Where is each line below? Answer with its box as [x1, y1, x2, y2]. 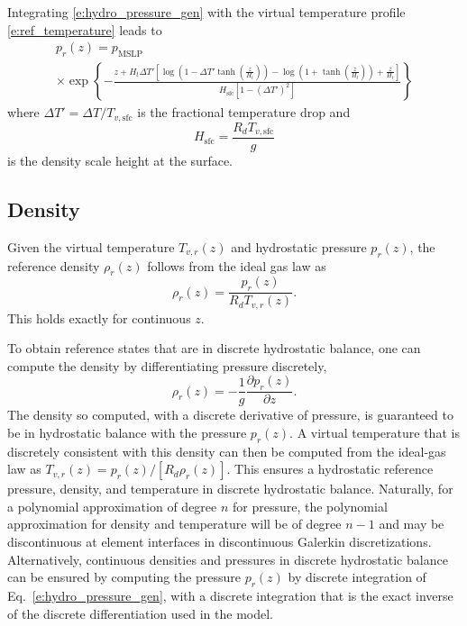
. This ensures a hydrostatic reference [226, 459, 434, 478]
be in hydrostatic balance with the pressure [7, 422, 247, 441]
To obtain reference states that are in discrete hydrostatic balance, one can [7, 339, 421, 358]
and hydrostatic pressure [231, 237, 367, 256]
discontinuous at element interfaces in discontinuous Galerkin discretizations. [7, 532, 432, 551]
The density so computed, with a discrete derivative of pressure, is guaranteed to [7, 405, 453, 424]
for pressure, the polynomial [233, 496, 388, 515]
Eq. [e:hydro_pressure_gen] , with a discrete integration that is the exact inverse [7, 586, 453, 605]
